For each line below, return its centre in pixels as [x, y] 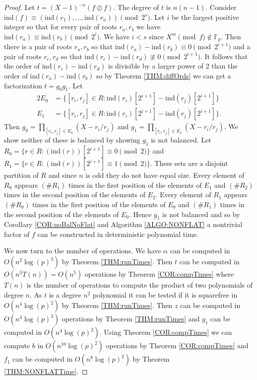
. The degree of [136, 7]
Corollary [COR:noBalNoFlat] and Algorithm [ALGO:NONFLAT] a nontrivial [123, 224]
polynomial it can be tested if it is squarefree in [165, 294]
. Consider [221, 7]
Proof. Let [19, 7]
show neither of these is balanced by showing [72, 140]
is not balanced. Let [181, 140]
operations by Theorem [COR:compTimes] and [177, 345]
